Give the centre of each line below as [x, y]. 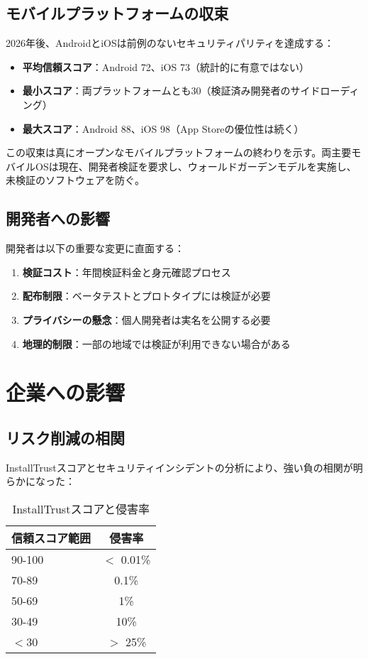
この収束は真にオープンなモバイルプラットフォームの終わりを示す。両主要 [179, 152]
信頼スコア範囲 [51, 538]
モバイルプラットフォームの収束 [117, 13]
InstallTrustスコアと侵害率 [81, 508]
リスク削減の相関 [65, 437]
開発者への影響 [58, 218]
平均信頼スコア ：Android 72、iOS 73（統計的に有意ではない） [166, 66]
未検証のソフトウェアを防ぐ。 [75, 180]
